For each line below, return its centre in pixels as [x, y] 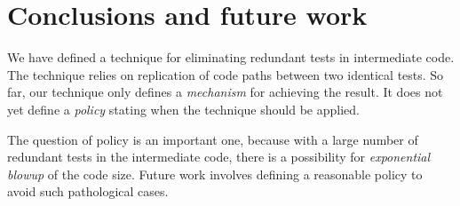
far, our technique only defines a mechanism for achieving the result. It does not [225, 92]
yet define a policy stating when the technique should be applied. [183, 109]
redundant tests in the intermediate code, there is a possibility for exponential [219, 157]
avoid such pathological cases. [88, 191]
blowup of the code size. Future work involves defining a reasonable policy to [215, 174]
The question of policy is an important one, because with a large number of [213, 139]
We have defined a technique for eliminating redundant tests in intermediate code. [231, 57]
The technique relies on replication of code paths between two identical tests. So [226, 74]
